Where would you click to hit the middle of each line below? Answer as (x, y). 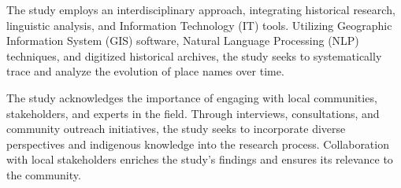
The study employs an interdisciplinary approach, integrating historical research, (201, 9)
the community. (44, 174)
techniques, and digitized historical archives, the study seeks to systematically (194, 55)
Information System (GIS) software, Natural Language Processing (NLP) (183, 41)
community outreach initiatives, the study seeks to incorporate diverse (176, 129)
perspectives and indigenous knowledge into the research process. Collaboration (198, 144)
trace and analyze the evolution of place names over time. (145, 71)
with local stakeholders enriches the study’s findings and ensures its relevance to (200, 159)
